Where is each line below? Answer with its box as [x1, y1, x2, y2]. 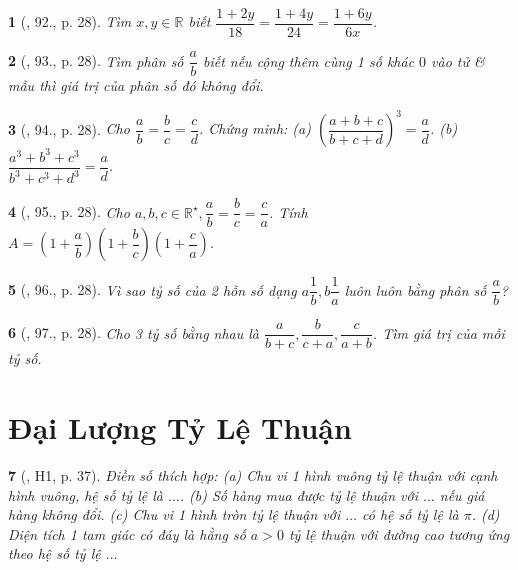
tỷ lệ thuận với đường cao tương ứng [288, 523, 510, 544]
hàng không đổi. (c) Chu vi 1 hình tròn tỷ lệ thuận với [8, 504, 341, 525]
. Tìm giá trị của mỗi [372, 322, 505, 343]
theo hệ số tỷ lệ [8, 543, 101, 564]
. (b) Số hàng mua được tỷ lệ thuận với [179, 484, 419, 505]
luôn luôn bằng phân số [344, 279, 487, 300]
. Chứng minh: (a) [198, 118, 311, 139]
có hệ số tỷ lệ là [361, 504, 459, 525]
